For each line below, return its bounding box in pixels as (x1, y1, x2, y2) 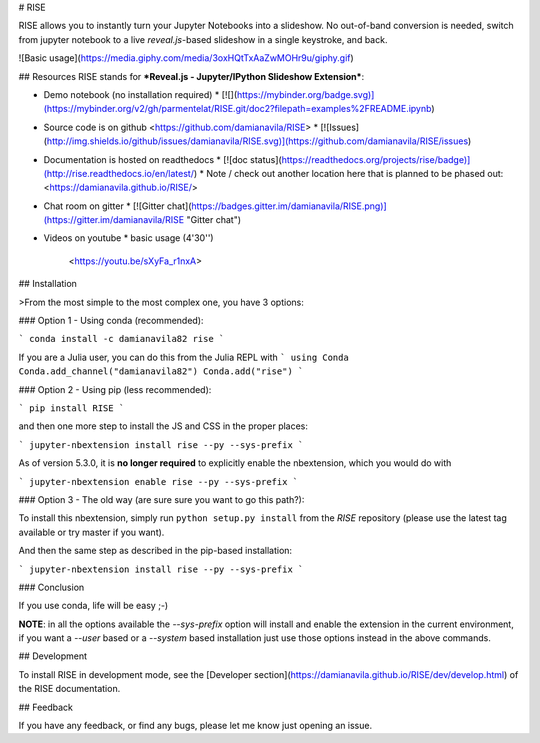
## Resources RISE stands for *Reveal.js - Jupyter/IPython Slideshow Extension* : (18, 70, 365, 82)
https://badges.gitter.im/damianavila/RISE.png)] (191, 200, 387, 212)
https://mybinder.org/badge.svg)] (236, 88, 375, 100)
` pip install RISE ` (18, 402, 125, 414)
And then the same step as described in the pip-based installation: (18, 545, 293, 557)
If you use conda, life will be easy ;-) (18, 600, 169, 612)
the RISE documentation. (18, 683, 121, 695)
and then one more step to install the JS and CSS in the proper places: (18, 420, 309, 432)
